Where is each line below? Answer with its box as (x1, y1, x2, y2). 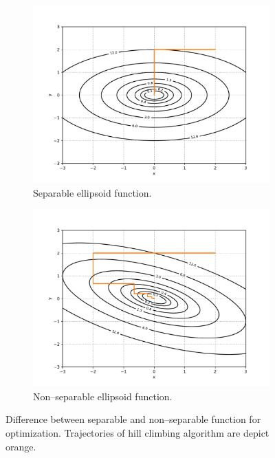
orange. (5, 439, 36, 453)
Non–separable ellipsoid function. (33, 389, 173, 403)
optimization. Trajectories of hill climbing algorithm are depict (5, 425, 269, 439)
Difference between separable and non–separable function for (5, 412, 261, 426)
